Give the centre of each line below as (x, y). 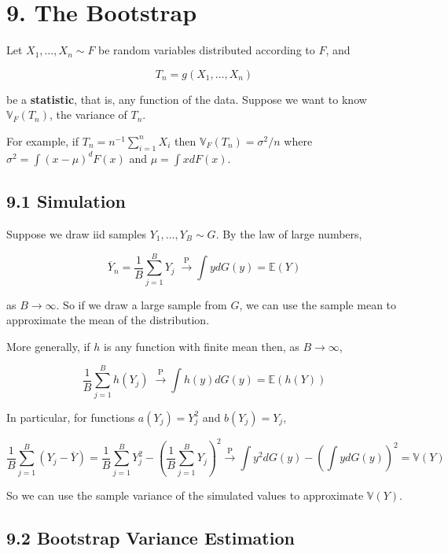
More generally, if (48, 346)
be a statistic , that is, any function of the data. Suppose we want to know (187, 99)
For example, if (43, 140)
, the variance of (88, 114)
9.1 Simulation (66, 201)
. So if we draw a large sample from (141, 304)
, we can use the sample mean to (318, 304)
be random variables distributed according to (207, 50)
